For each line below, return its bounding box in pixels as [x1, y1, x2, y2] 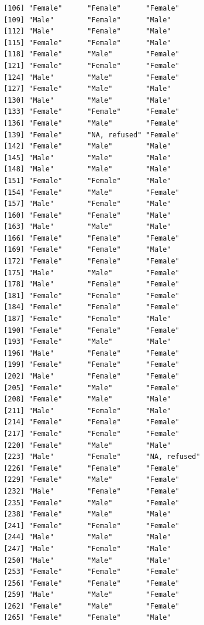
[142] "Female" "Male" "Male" [4, 142, 171, 151]
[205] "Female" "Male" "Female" [4, 383, 179, 392]
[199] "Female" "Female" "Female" [4, 360, 179, 369]
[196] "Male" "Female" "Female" [4, 349, 179, 357]
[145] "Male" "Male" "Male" [4, 153, 171, 162]
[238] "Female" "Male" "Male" [4, 510, 171, 519]
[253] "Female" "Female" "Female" [4, 567, 179, 576]
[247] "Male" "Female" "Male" [4, 544, 171, 553]
